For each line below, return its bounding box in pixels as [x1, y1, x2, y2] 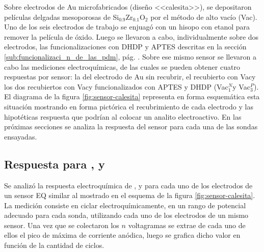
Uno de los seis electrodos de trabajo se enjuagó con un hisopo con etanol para [4, 21, 250, 32]
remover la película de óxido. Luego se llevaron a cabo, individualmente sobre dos [4, 31, 259, 42]
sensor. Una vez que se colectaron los [4, 219, 119, 230]
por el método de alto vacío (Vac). [150, 11, 257, 22]
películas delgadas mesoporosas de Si [4, 11, 119, 22]
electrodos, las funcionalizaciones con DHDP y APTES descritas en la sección [4, 41, 247, 52]
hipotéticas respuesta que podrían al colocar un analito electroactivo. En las [4, 111, 242, 122]
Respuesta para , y [4, 156, 105, 172]
